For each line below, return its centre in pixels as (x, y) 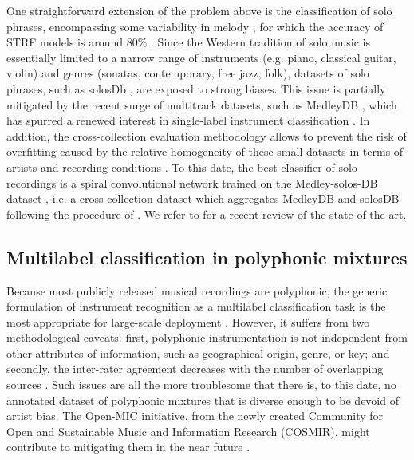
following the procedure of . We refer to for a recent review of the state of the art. (207, 214)
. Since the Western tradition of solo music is (260, 42)
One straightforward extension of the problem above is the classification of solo (199, 10)
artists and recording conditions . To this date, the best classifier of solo (182, 167)
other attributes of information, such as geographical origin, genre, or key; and (198, 353)
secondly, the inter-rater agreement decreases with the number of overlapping (195, 369)
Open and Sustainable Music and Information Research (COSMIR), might (188, 431)
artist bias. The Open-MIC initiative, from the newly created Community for (195, 416)
